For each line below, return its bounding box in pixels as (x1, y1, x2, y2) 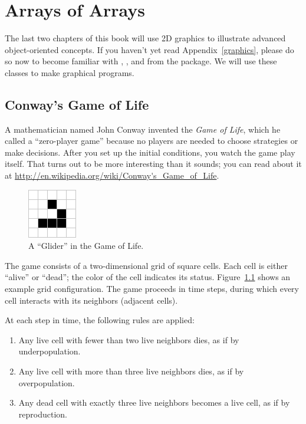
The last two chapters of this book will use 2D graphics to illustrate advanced (5, 32, 286, 44)
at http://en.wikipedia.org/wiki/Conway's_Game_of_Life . (5, 169, 219, 182)
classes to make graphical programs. (5, 66, 134, 78)
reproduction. (18, 407, 67, 420)
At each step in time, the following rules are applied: (5, 314, 195, 326)
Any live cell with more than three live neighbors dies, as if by (18, 365, 244, 377)
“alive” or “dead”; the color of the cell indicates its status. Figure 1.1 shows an (5, 271, 291, 283)
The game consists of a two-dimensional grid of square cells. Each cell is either (5, 259, 288, 271)
